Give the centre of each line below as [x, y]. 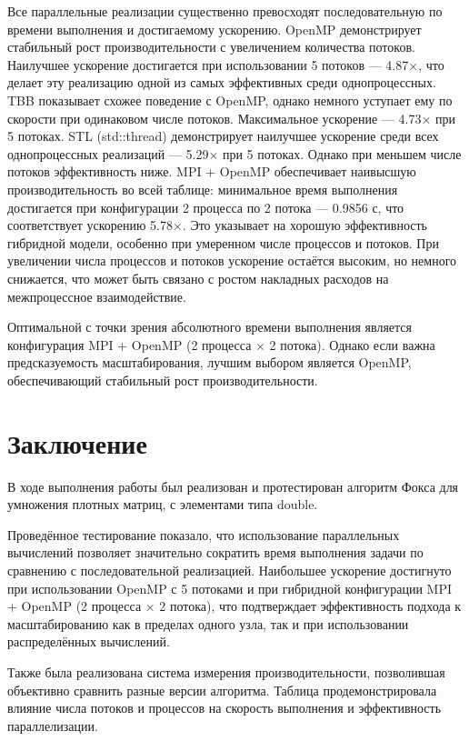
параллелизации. [53, 725]
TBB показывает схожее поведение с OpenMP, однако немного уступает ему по [230, 100]
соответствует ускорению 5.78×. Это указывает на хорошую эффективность [217, 225]
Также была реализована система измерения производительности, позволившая [226, 671]
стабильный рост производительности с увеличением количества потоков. [211, 47]
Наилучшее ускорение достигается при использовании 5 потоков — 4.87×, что [226, 64]
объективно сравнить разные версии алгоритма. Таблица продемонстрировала [222, 690]
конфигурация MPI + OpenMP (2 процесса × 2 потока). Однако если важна [221, 344]
